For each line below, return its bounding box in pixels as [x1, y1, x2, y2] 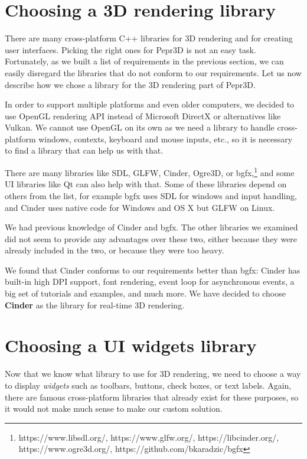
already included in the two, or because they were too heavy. [5, 244, 224, 256]
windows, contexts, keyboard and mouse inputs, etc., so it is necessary [38, 132, 293, 145]
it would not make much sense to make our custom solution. [5, 402, 223, 415]
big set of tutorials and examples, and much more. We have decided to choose [5, 287, 286, 300]
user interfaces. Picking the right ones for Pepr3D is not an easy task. [5, 43, 256, 56]
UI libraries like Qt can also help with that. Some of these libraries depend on [5, 178, 287, 190]
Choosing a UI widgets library [5, 333, 257, 357]
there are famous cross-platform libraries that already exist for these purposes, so [5, 390, 299, 403]
